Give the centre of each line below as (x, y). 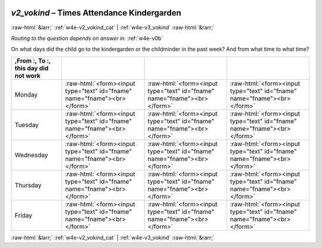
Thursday (28, 185)
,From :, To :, (32, 61)
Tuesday (27, 125)
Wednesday (31, 155)
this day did (32, 68)
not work (28, 76)
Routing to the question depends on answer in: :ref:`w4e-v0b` (87, 38)
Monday (26, 94)
